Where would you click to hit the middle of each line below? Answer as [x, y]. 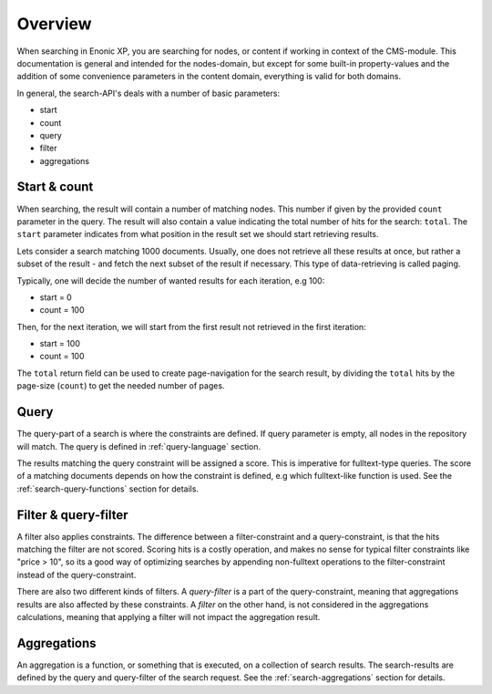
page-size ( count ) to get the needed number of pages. [121, 386]
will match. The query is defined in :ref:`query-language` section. [139, 446]
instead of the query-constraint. [77, 575]
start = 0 [56, 297]
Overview [54, 24]
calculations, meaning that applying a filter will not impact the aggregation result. [169, 616]
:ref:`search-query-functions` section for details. [108, 489]
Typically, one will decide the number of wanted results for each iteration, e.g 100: [171, 280]
